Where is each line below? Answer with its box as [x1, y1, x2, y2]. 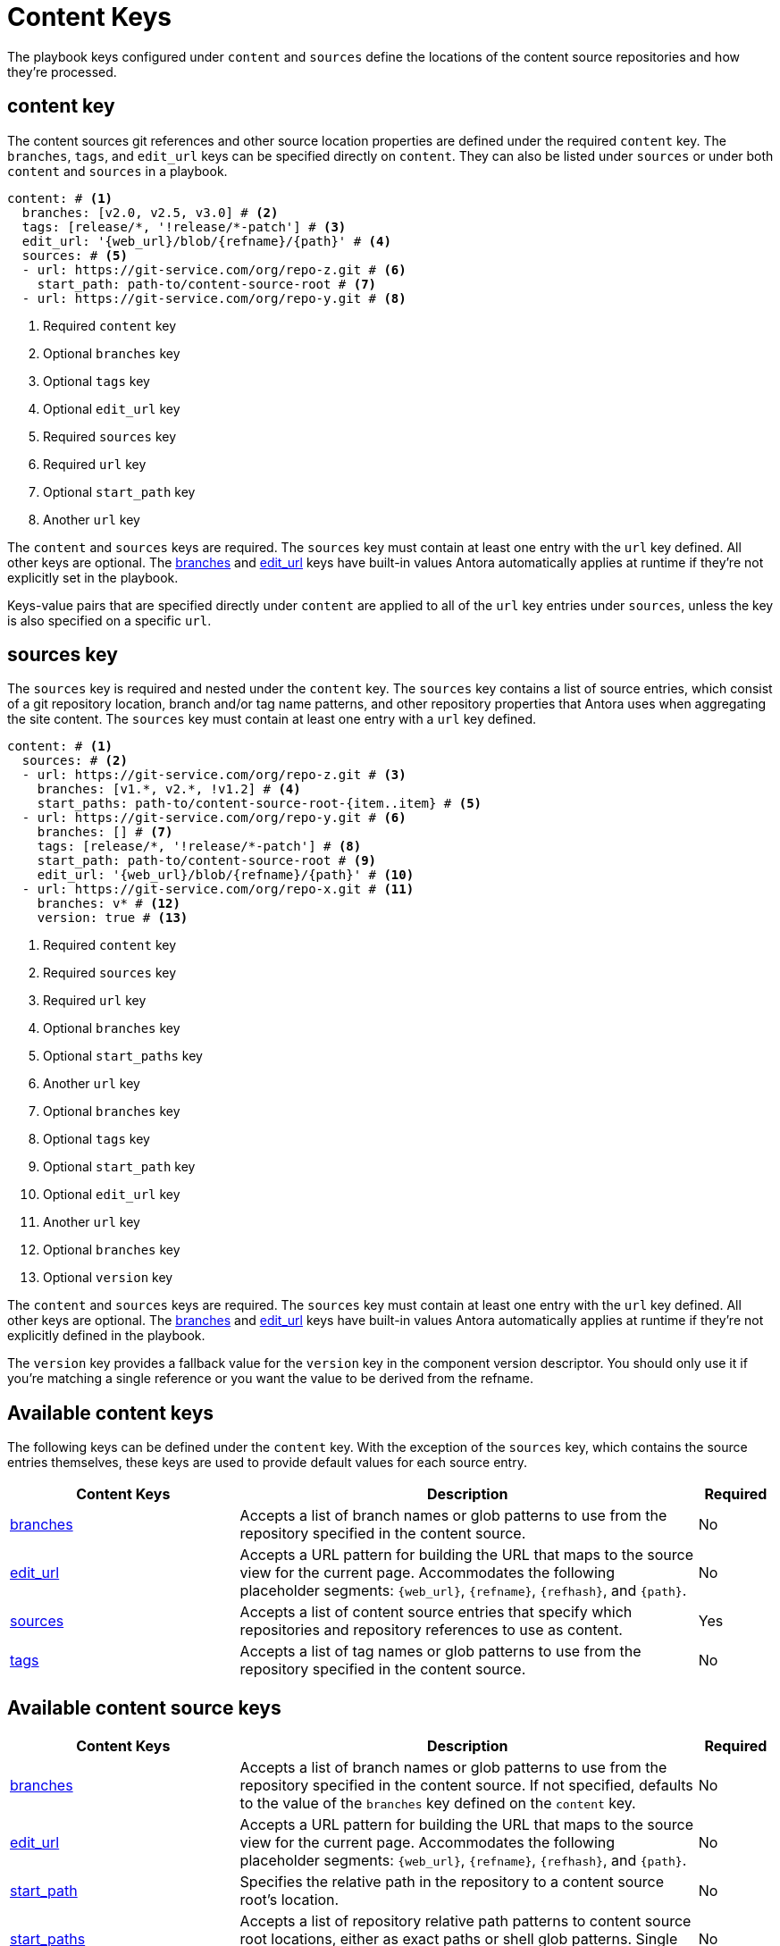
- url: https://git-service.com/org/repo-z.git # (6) [21, 262, 407, 277]
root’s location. [239, 1891, 340, 1909]
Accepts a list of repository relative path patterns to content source [239, 1912, 692, 1931]
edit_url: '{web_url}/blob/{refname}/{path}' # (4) [21, 233, 391, 248]
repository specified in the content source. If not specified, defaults [239, 1776, 693, 1795]
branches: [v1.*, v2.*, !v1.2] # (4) [37, 782, 301, 797]
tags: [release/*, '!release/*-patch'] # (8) [37, 839, 362, 854]
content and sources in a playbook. [7, 163, 228, 179]
